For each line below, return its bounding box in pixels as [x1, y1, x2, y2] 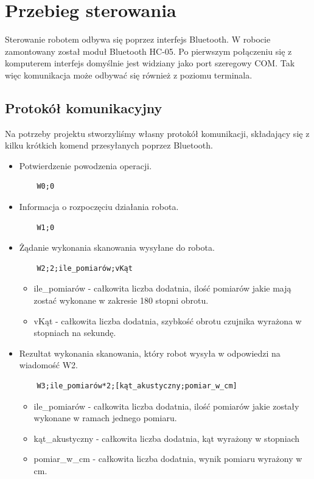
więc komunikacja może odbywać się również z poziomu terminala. [5, 68, 253, 81]
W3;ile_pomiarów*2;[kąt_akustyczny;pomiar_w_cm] [37, 382, 237, 391]
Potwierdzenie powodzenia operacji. [19, 159, 152, 172]
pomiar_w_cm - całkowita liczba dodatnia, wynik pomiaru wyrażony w [33, 452, 302, 465]
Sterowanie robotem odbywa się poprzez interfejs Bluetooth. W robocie [5, 33, 271, 46]
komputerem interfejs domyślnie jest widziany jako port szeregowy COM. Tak [5, 57, 295, 69]
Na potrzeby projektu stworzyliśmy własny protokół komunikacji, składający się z [5, 127, 310, 139]
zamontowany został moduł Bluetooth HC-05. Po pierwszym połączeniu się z [5, 44, 292, 57]
